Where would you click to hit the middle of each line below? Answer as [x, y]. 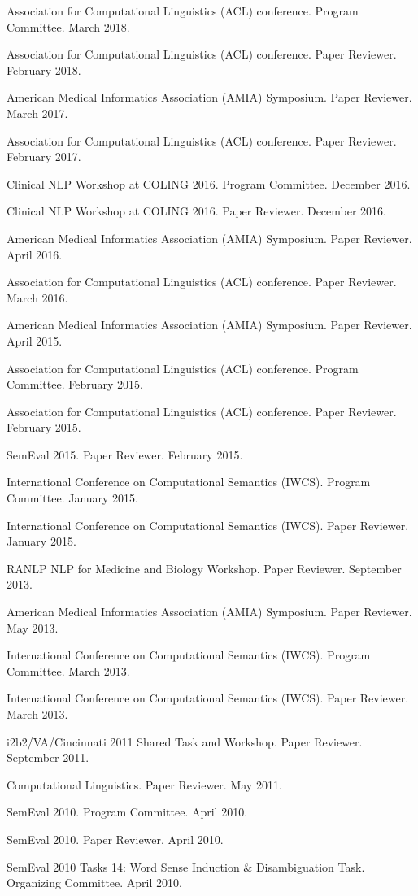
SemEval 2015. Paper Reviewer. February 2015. [125, 454]
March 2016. [37, 297]
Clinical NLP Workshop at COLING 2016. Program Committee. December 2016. [209, 183]
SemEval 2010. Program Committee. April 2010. [127, 812]
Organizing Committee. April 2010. [94, 883]
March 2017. [37, 113]
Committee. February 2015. [75, 384]
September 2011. [48, 757]
